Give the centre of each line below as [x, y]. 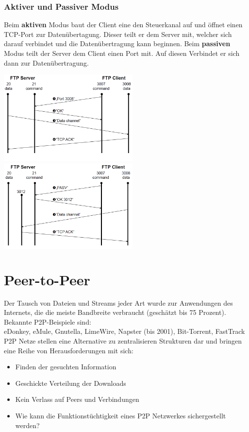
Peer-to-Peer [47, 279]
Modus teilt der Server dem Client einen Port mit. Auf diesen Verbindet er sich [122, 53]
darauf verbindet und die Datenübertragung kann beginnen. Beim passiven [117, 43]
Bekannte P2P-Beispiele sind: [48, 321]
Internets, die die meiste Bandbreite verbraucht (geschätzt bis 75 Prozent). [115, 312]
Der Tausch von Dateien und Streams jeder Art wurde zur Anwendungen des [118, 302]
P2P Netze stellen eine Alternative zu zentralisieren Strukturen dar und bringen [123, 340]
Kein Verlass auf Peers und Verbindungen [77, 399]
